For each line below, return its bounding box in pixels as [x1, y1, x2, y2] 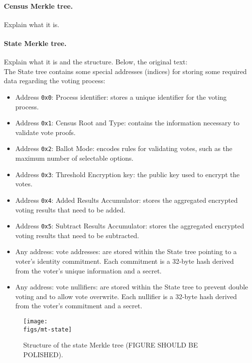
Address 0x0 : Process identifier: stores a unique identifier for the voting [15, 91, 227, 102]
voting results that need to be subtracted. [15, 230, 139, 240]
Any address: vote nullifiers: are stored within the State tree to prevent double [15, 282, 248, 292]
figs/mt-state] [23, 326, 72, 333]
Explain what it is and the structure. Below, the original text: [4, 57, 188, 67]
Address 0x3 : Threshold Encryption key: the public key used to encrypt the [15, 169, 240, 179]
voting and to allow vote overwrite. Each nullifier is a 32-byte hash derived [15, 291, 237, 301]
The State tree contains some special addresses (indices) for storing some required [4, 66, 247, 76]
